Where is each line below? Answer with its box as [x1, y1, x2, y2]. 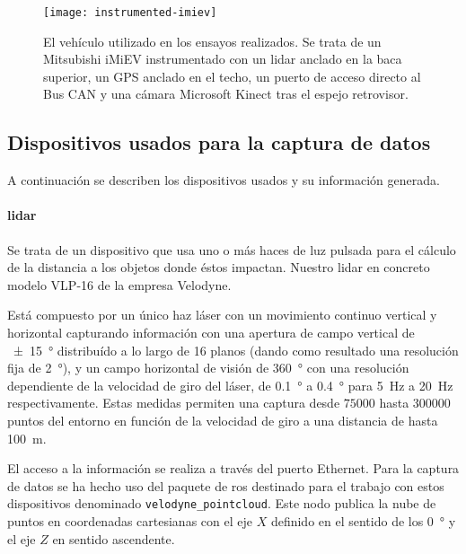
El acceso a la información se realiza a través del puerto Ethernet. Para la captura [7, 459, 460, 478]
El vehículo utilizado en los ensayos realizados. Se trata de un [43, 31, 382, 50]
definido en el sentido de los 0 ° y [270, 512, 456, 530]
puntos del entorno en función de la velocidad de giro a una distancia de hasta [7, 410, 438, 429]
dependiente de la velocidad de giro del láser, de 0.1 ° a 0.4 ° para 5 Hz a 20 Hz [7, 375, 453, 394]
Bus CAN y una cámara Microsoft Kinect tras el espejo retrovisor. [43, 84, 409, 103]
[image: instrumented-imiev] [43, 6, 217, 19]
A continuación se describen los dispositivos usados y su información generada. [7, 171, 440, 189]
